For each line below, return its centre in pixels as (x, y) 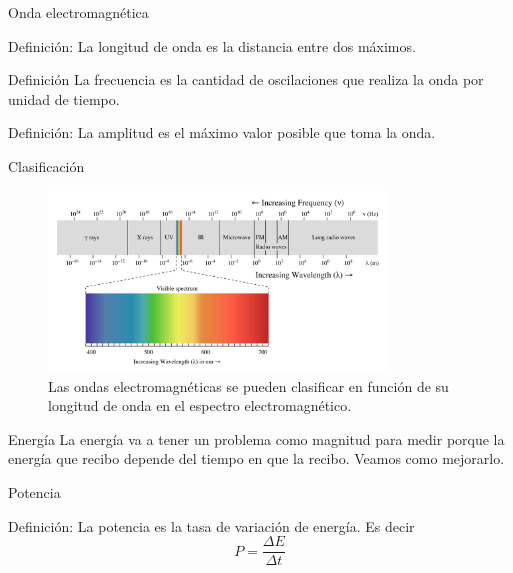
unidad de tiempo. (64, 98)
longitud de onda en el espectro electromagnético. (200, 405)
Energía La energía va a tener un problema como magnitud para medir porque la (256, 438)
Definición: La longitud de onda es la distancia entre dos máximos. (212, 45)
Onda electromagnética (78, 12)
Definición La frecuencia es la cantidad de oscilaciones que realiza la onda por (246, 79)
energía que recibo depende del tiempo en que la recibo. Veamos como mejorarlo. (256, 458)
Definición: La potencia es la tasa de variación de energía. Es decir (211, 525)
